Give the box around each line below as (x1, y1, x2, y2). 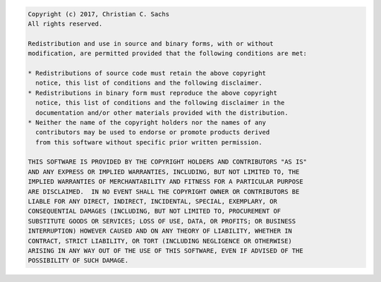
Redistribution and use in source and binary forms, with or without (28, 39, 274, 47)
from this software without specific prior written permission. (35, 138, 262, 146)
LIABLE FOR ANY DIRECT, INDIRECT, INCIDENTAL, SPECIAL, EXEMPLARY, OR (28, 197, 278, 206)
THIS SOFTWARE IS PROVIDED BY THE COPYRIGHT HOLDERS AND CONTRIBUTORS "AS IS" (28, 158, 307, 166)
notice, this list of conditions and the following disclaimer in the (35, 99, 285, 107)
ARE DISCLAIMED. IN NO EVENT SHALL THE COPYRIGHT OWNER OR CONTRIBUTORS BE (28, 188, 300, 195)
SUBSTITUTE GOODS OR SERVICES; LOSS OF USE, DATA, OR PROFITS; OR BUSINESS (28, 217, 296, 225)
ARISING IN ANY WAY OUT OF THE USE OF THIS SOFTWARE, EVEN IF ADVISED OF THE (28, 247, 303, 255)
